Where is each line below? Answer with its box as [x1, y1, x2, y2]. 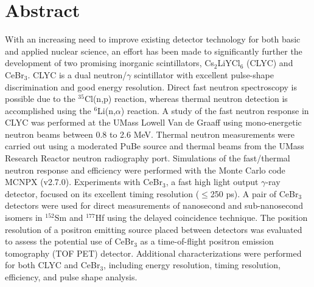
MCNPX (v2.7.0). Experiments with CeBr [5, 175, 162, 188]
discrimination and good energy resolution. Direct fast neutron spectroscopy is [5, 80, 298, 93]
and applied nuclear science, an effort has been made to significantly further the [5, 44, 302, 57]
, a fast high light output [166, 175, 259, 188]
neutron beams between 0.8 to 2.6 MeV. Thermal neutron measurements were [5, 127, 295, 140]
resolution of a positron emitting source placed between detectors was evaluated [5, 223, 302, 235]
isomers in [5, 211, 43, 224]
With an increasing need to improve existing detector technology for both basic [5, 33, 301, 46]
